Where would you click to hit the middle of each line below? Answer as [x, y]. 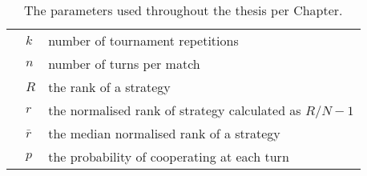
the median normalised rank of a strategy [164, 133]
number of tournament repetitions [143, 40]
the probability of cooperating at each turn [169, 156]
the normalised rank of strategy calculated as [175, 110]
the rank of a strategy [109, 87]
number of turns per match [124, 64]
